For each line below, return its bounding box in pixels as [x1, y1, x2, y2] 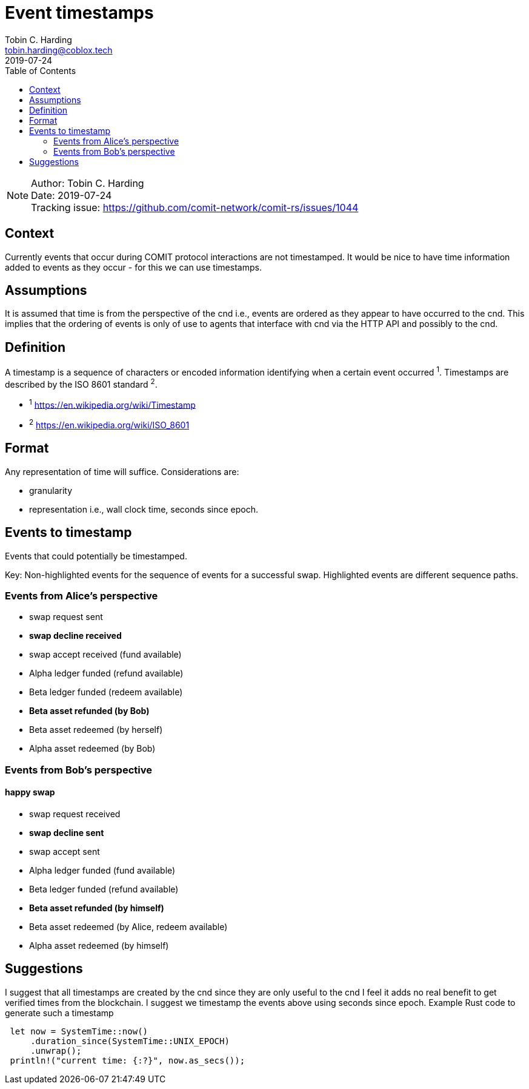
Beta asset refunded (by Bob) [29, 706, 150, 716]
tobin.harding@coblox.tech [5, 44, 113, 55]
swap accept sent [29, 846, 100, 857]
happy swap [5, 787, 55, 798]
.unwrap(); [30, 1045, 82, 1056]
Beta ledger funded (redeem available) [29, 687, 183, 698]
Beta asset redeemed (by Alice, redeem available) [29, 921, 228, 932]
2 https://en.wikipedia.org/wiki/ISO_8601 [29, 418, 190, 430]
